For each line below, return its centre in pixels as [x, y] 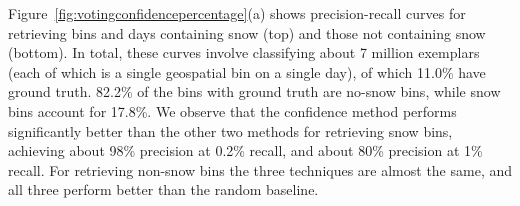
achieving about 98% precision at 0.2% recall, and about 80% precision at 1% [245, 150]
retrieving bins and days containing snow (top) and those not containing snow [247, 32]
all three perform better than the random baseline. [163, 189]
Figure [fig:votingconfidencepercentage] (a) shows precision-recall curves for [237, 13]
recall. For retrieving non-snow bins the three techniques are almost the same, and [260, 169]
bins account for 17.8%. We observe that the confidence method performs [232, 110]
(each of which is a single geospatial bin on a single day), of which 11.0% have [247, 71]
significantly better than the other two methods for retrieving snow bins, [230, 130]
